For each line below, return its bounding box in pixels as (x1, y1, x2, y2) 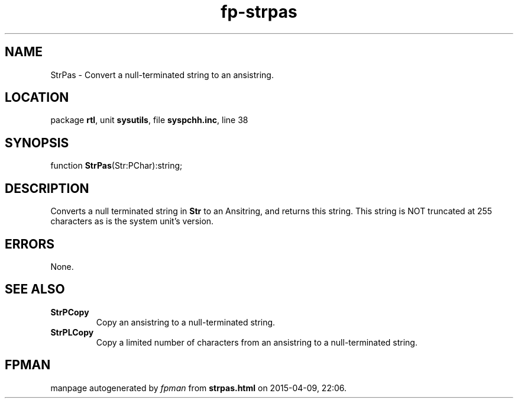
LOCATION (5, 90, 69, 105)
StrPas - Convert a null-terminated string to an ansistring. (50, 69, 274, 80)
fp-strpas (221, 2, 297, 22)
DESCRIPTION (5, 180, 89, 196)
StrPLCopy (50, 327, 94, 337)
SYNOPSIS (5, 135, 69, 150)
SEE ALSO (5, 282, 65, 297)
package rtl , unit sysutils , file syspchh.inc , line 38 (50, 115, 248, 125)
